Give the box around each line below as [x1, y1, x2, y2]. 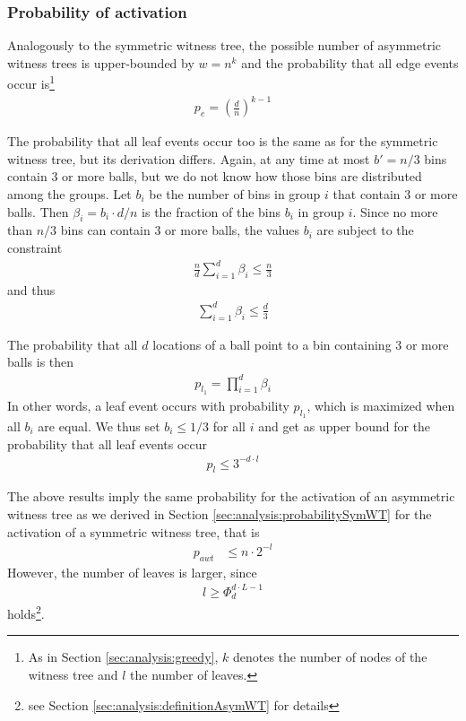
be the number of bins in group [149, 184, 321, 203]
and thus [7, 280, 56, 299]
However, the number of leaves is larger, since [7, 562, 257, 581]
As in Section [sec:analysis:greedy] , [28, 647, 219, 666]
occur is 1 [7, 72, 56, 93]
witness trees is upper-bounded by [7, 53, 194, 72]
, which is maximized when [306, 395, 455, 414]
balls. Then [7, 202, 69, 221]
